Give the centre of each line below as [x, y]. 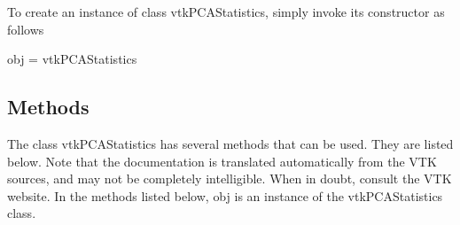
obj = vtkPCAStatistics [72, 59]
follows [26, 29]
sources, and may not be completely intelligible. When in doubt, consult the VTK [230, 178]
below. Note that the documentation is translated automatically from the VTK [222, 161]
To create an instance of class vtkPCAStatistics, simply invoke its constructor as [226, 12]
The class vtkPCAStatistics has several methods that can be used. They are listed [230, 143]
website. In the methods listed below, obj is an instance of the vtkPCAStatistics [225, 195]
